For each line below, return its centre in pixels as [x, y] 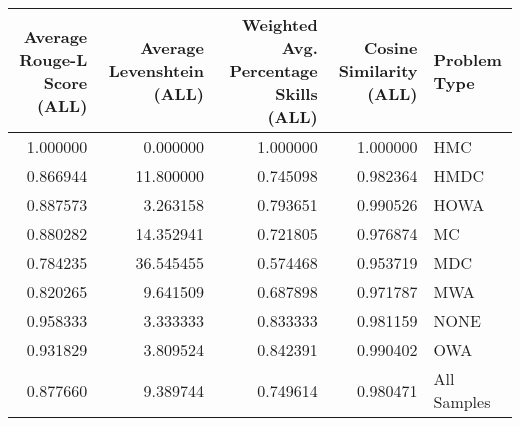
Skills [296, 93]
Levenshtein [156, 70]
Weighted [279, 24]
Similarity [378, 70]
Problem [467, 59]
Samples [462, 401]
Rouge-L [53, 59]
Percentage [273, 70]
